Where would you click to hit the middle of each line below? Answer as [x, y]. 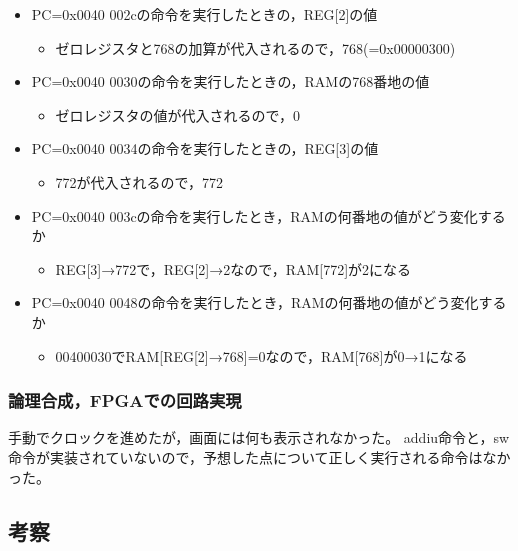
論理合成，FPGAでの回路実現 [125, 400]
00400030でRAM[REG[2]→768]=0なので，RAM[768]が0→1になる [261, 355]
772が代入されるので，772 [139, 181]
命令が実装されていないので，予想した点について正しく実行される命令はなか [259, 456]
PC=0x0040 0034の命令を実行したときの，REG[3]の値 [205, 148]
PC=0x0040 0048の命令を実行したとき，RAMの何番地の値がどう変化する [269, 302]
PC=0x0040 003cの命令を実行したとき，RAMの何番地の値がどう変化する [268, 215]
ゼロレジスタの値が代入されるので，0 [178, 114]
